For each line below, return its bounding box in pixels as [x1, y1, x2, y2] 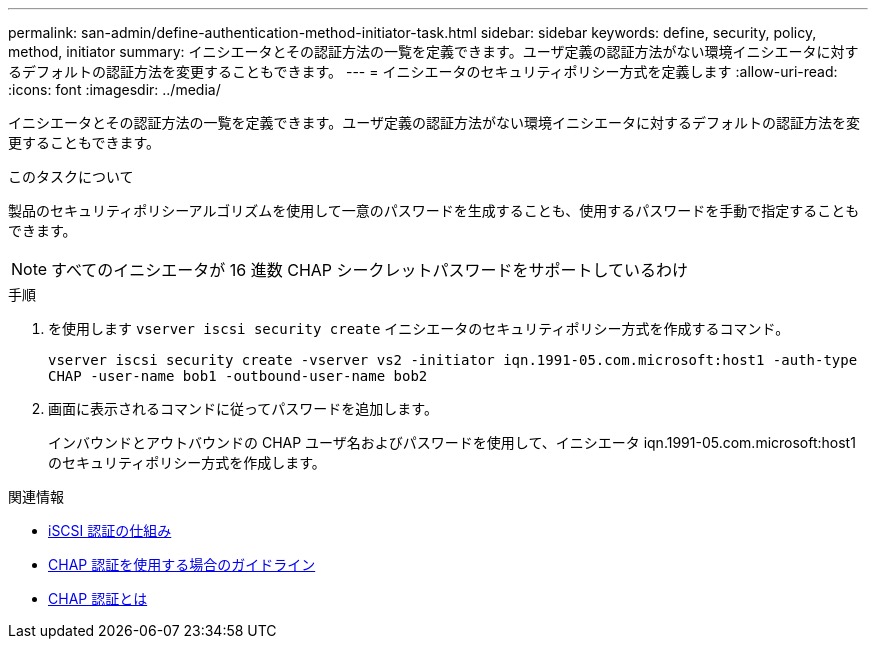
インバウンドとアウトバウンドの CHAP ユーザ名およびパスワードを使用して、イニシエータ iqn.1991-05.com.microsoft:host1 [48, 434, 856, 451]
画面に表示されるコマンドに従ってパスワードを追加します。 [48, 400, 438, 417]
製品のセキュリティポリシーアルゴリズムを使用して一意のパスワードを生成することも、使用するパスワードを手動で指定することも [8, 202, 860, 219]
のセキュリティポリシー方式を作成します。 [48, 454, 326, 471]
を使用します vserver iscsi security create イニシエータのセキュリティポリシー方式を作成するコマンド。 [48, 320, 790, 337]
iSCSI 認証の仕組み [48, 522, 172, 539]
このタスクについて [8, 168, 134, 185]
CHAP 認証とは [48, 590, 148, 607]
